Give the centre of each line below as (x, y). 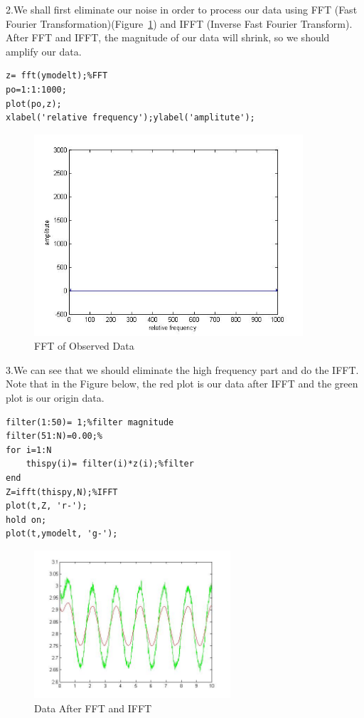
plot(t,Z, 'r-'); (47, 506)
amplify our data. (44, 51)
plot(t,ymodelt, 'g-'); (62, 534)
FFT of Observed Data (84, 346)
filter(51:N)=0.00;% (54, 436)
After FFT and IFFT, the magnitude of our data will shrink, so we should (168, 37)
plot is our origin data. (55, 398)
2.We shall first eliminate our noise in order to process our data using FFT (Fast (182, 9)
